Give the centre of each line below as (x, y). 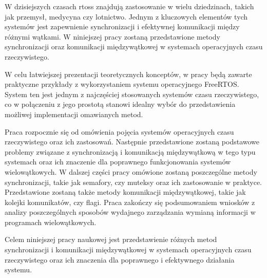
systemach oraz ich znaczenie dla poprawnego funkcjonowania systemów (118, 162)
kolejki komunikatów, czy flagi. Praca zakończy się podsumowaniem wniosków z (130, 202)
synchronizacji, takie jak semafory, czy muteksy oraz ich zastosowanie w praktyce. (133, 182)
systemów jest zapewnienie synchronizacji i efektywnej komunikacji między (122, 26)
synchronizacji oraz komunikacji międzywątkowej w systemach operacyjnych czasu (134, 47)
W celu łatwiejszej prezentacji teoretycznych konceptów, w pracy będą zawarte (128, 74)
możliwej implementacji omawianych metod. (74, 114)
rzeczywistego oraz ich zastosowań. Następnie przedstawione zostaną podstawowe (132, 142)
